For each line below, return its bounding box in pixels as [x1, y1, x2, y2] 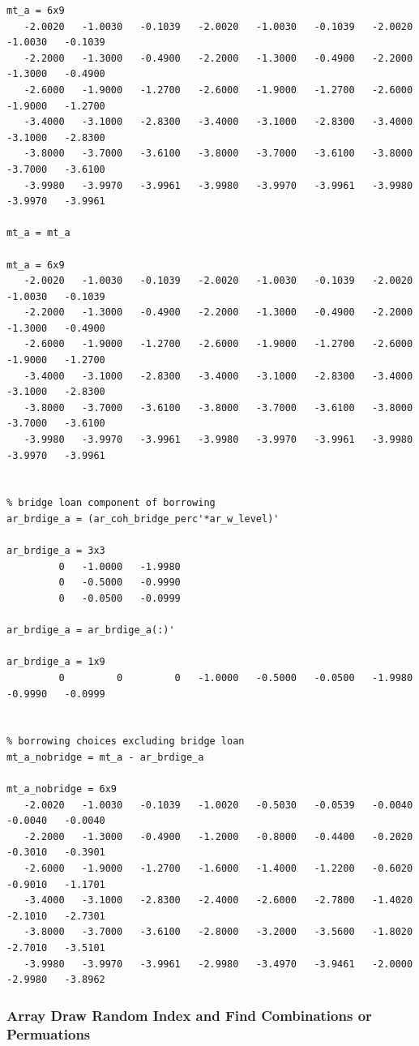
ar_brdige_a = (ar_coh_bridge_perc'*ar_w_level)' [6, 513, 280, 525]
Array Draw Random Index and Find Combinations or [6, 1005, 372, 1025]
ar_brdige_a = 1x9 [6, 656, 105, 668]
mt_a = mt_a [6, 227, 71, 239]
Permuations [6, 1023, 91, 1044]
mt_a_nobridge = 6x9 [6, 783, 118, 795]
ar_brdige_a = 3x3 [6, 545, 105, 557]
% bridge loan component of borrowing [6, 497, 216, 509]
